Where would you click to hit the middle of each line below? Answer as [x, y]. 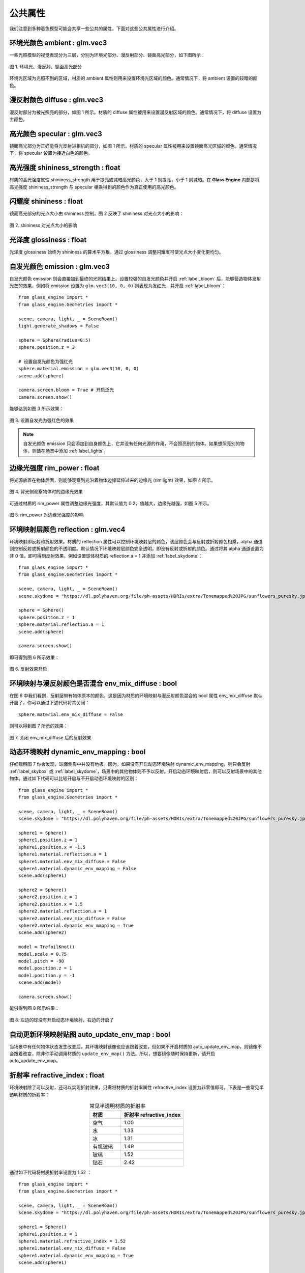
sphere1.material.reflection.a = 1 [63, 854]
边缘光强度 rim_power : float [54, 468]
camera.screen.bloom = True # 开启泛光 [66, 390]
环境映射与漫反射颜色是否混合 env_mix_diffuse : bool [93, 683]
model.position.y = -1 [47, 975]
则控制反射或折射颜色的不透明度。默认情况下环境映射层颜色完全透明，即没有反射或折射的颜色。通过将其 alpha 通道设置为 [136, 549]
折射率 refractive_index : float [57, 1075]
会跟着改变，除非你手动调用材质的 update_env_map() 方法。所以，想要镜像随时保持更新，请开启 [112, 1054]
